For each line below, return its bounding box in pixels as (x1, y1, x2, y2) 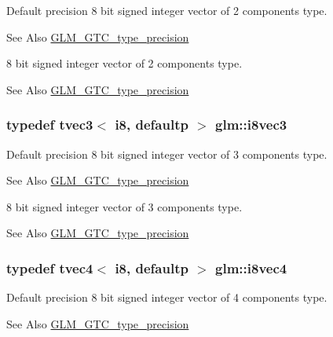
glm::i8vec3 (215, 115, 287, 134)
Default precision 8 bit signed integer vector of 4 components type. (6, 289, 328, 306)
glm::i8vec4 (215, 258, 287, 277)
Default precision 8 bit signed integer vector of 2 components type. (6, 2, 328, 18)
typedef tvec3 (6, 115, 93, 134)
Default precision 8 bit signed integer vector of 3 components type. (6, 145, 328, 162)
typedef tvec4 (6, 258, 93, 277)
